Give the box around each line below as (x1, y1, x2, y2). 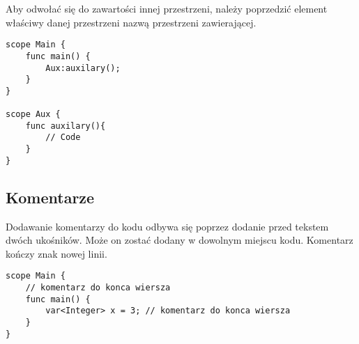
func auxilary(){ (25, 120, 106, 131)
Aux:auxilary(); (45, 63, 121, 73)
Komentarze (6, 186, 95, 208)
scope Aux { (6, 109, 61, 120)
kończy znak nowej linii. (6, 246, 107, 260)
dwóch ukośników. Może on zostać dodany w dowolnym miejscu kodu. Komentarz (6, 233, 353, 247)
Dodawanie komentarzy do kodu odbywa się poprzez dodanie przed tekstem (6, 219, 329, 233)
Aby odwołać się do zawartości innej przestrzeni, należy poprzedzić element (6, 1, 328, 15)
